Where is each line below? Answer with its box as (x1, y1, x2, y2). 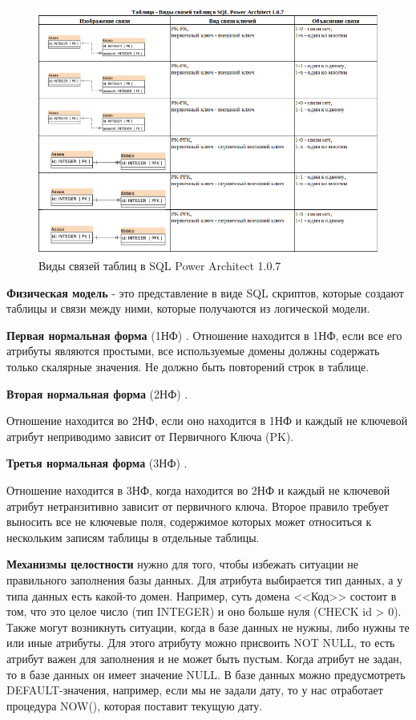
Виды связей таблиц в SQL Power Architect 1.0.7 (38, 257, 281, 274)
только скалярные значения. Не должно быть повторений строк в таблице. (6, 358, 370, 375)
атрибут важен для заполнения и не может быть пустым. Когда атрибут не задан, (6, 649, 402, 666)
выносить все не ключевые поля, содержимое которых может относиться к (6, 513, 372, 530)
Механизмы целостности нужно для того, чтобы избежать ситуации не (6, 556, 359, 572)
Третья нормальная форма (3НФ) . (6, 455, 188, 471)
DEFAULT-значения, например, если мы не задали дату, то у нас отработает (6, 682, 383, 698)
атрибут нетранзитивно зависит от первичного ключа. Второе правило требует (6, 497, 389, 514)
